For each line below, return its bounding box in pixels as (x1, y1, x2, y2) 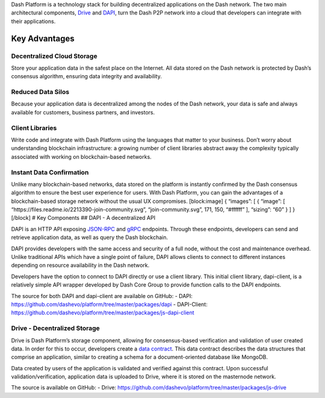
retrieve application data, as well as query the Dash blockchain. (11, 234, 169, 241)
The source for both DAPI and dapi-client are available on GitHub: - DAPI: (11, 292, 193, 299)
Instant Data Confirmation (11, 168, 89, 176)
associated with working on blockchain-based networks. (11, 153, 152, 160)
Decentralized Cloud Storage (11, 52, 97, 60)
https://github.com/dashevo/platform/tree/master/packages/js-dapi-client (11, 309, 195, 316)
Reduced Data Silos (11, 88, 69, 96)
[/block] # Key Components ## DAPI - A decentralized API (11, 214, 156, 222)
